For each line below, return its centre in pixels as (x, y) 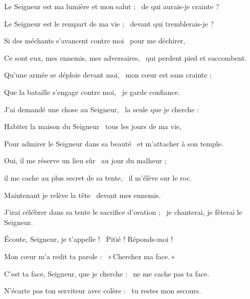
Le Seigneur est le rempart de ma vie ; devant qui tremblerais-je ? (109, 23)
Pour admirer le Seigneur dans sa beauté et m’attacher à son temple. (114, 143)
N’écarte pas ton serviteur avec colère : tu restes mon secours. (103, 291)
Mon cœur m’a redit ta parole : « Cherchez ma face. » (90, 256)
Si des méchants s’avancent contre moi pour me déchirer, (95, 41)
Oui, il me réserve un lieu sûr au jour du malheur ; (85, 160)
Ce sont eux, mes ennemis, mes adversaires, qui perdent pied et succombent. (126, 57)
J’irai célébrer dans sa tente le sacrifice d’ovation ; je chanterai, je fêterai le (123, 212)
